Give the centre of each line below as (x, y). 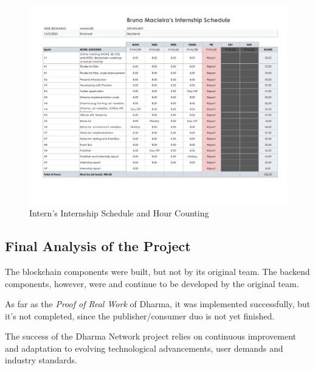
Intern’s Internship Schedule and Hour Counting (119, 213)
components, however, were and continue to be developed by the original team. (152, 283)
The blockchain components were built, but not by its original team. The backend (157, 271)
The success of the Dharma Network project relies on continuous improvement (151, 336)
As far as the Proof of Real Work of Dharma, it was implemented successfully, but (157, 304)
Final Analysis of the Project (98, 246)
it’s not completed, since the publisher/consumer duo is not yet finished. (140, 315)
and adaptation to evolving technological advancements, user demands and (144, 348)
